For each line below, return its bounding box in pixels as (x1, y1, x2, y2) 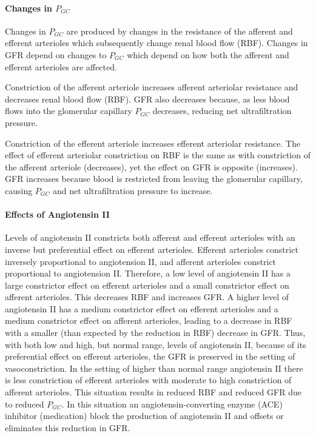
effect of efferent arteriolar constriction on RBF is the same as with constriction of (5, 149, 311, 161)
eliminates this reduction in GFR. (5, 421, 130, 434)
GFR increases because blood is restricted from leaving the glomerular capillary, (5, 172, 303, 185)
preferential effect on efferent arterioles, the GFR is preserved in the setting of (5, 350, 295, 363)
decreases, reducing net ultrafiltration (152, 104, 292, 117)
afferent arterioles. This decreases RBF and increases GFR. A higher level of (5, 290, 289, 303)
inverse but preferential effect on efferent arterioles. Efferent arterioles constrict (5, 243, 298, 255)
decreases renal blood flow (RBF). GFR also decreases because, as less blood (5, 92, 290, 105)
